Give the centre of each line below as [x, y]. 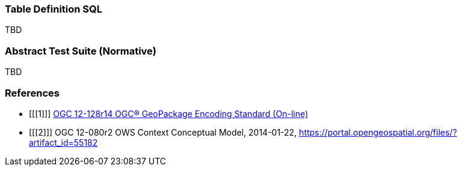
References [32, 93]
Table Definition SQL [54, 9]
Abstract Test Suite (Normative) [81, 51]
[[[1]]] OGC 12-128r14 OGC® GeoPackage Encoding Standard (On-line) [169, 113]
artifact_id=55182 [63, 142]
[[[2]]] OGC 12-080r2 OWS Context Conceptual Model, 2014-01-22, [163, 132]
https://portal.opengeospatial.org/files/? [378, 132]
